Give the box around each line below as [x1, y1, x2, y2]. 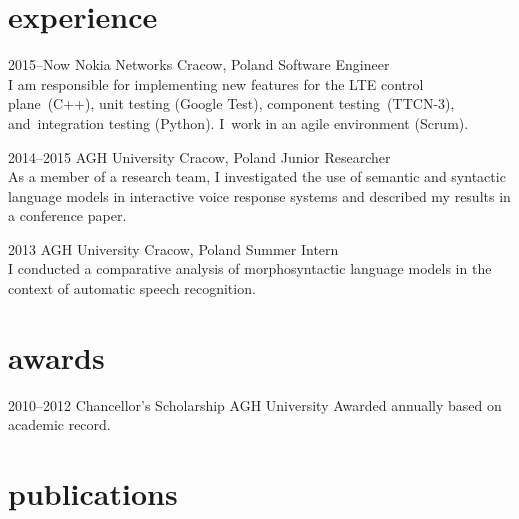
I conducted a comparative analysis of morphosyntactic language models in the [8, 258, 492, 279]
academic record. [8, 414, 111, 435]
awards [8, 336, 105, 377]
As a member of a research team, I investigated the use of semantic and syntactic [8, 166, 506, 187]
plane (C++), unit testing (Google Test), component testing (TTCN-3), [8, 93, 455, 114]
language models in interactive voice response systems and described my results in [8, 185, 511, 206]
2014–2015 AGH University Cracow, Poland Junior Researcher [8, 146, 391, 167]
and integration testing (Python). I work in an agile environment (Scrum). [8, 112, 469, 133]
